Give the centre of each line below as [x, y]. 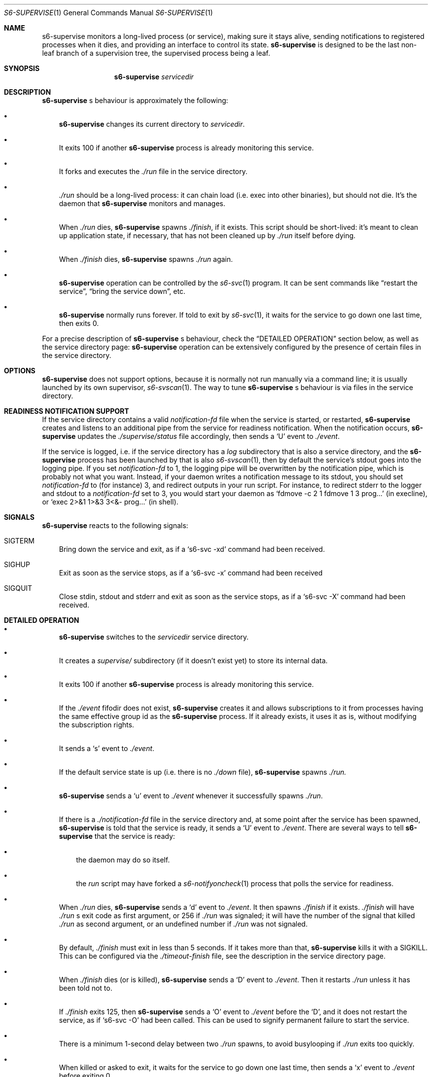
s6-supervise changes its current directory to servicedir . [152, 124]
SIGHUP [17, 564]
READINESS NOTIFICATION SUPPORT [67, 411]
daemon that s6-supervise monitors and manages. [142, 203]
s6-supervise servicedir [154, 77]
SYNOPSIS [22, 68]
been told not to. [86, 988]
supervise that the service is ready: [117, 836]
